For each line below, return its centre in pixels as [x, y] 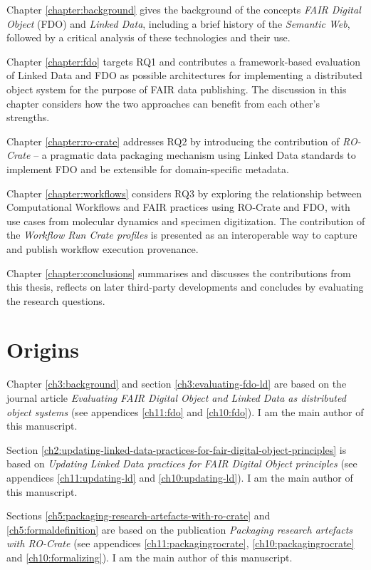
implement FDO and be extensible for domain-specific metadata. [148, 169]
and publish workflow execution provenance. [103, 248]
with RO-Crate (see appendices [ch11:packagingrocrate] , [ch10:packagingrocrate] [181, 543]
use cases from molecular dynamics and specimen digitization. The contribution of [186, 221]
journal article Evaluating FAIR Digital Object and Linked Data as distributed [176, 398]
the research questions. [56, 300]
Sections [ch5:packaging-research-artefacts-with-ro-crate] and [139, 515]
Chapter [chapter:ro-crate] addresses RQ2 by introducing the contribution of [173, 141]
